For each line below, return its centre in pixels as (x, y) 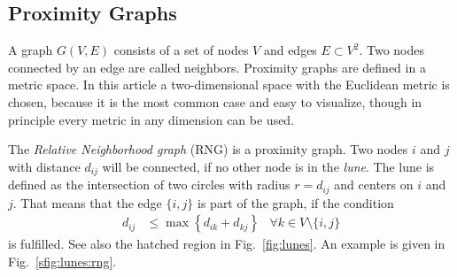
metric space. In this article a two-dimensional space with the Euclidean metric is (229, 85)
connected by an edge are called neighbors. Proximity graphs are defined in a (217, 67)
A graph (31, 50)
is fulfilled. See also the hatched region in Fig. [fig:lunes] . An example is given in (227, 244)
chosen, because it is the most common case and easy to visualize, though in (215, 101)
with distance (44, 166)
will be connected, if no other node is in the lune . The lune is (268, 166)
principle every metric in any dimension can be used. (151, 119)
